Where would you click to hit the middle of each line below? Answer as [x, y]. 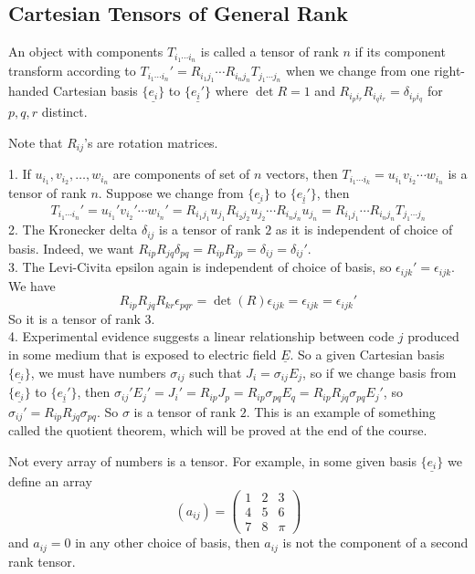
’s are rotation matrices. [151, 142]
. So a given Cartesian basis [367, 354]
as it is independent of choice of [364, 230]
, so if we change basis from [380, 372]
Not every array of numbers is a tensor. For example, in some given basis [212, 460]
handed [29, 91]
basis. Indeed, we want [71, 248]
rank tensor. [42, 561]
